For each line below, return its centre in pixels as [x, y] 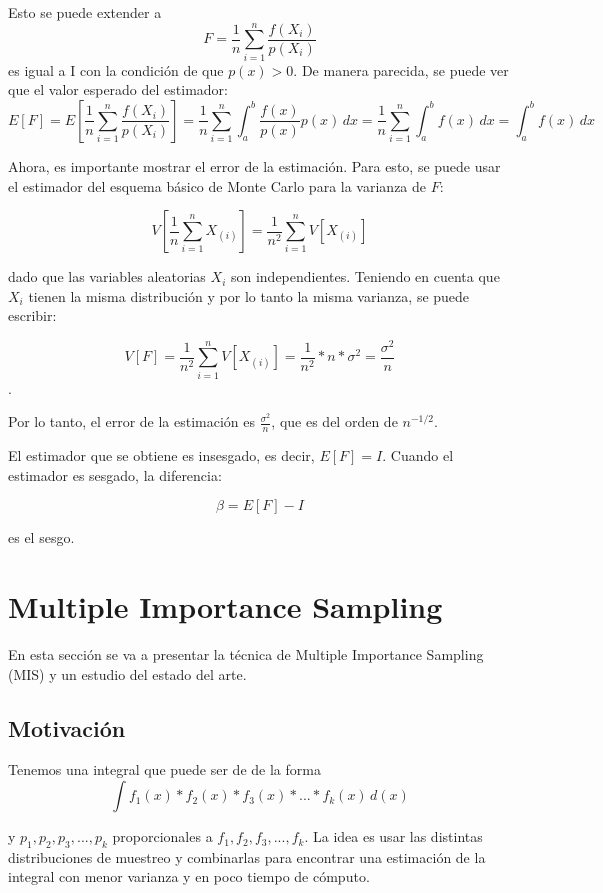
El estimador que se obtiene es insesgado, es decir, [161, 455]
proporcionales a [162, 836]
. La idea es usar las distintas [393, 836]
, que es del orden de [334, 421]
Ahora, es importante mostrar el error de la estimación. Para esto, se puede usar [254, 165]
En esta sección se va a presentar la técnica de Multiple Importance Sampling [246, 654]
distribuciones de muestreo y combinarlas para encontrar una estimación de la [247, 856]
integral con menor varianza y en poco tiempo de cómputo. [189, 876]
